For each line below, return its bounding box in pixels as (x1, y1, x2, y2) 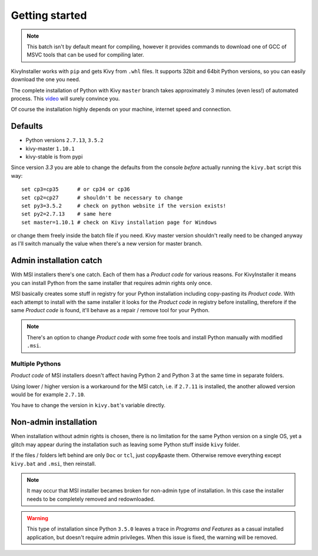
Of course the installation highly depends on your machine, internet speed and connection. (11, 106, 232, 113)
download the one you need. (11, 76, 81, 83)
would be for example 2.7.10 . (11, 391, 85, 398)
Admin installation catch (11, 256, 102, 266)
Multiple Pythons (11, 359, 61, 368)
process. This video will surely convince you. (11, 95, 120, 102)
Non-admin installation (11, 417, 97, 427)
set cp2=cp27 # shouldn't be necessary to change (21, 194, 183, 201)
